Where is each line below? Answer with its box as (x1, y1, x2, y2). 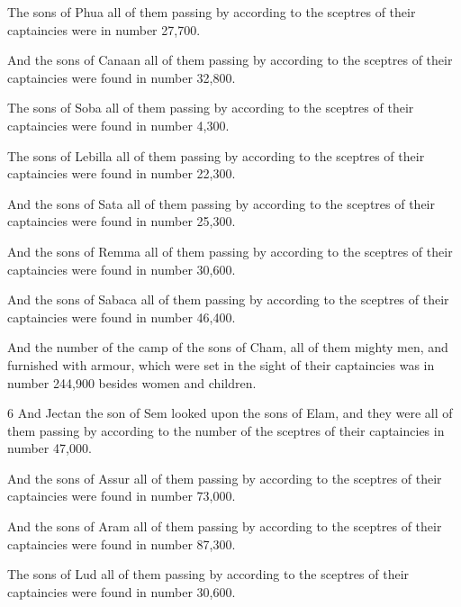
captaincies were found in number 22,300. (7, 164, 236, 183)
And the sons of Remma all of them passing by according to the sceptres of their (7, 241, 453, 260)
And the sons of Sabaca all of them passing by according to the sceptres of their (7, 290, 449, 309)
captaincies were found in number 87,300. (7, 534, 236, 553)
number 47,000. (7, 439, 92, 458)
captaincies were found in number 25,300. (7, 212, 236, 231)
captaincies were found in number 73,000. (7, 486, 236, 505)
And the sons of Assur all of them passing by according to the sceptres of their (7, 468, 442, 487)
